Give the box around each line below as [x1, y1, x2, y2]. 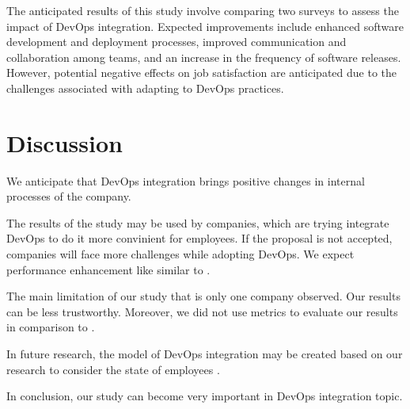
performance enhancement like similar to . [6, 261, 211, 277]
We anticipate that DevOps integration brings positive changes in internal [6, 172, 365, 189]
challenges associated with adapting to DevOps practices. [6, 79, 284, 96]
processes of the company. [6, 188, 131, 204]
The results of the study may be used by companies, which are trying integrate [6, 214, 389, 231]
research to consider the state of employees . [6, 361, 220, 377]
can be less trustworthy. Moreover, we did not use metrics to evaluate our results [6, 303, 398, 319]
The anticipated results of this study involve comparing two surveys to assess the [6, 2, 399, 18]
